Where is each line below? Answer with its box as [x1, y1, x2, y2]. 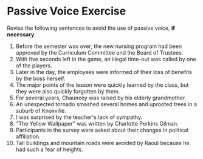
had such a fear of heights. [15, 146, 84, 153]
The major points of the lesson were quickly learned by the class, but [15, 81, 189, 89]
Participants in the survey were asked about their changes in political [15, 126, 189, 134]
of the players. [15, 62, 52, 69]
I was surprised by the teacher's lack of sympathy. [15, 113, 143, 121]
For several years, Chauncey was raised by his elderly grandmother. [15, 94, 187, 101]
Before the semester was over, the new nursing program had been [15, 42, 182, 50]
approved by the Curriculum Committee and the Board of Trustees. [15, 49, 184, 56]
